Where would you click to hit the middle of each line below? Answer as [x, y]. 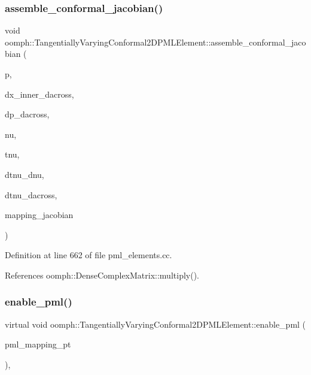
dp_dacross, [27, 114]
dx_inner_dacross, [39, 94]
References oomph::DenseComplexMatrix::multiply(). [102, 275]
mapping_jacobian [39, 215]
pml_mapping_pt [38, 344]
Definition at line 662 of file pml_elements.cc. [89, 255]
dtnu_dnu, [25, 174]
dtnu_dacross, [31, 194]
